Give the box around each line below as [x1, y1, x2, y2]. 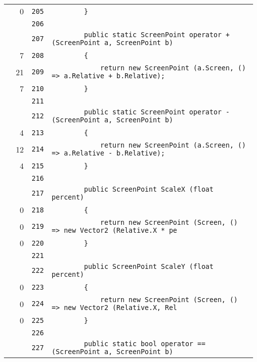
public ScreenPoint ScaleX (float [84, 185, 214, 193]
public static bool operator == [84, 340, 206, 348]
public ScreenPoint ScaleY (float [84, 262, 214, 270]
